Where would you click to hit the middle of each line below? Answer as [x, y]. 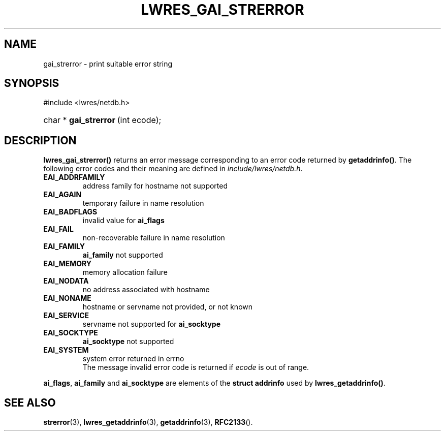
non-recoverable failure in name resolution [154, 238]
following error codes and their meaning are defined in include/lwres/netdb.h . [173, 169]
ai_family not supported [123, 255]
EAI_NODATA [66, 281]
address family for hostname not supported [155, 186]
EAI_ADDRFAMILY [74, 177]
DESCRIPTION [40, 140]
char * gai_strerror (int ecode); [102, 120]
